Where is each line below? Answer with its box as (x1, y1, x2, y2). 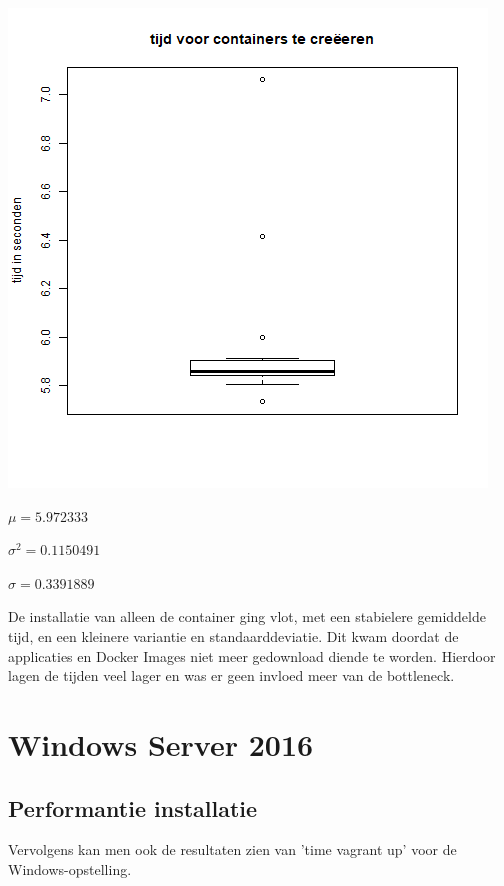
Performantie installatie (8, 792, 258, 823)
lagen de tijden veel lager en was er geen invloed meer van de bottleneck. (8, 665, 455, 686)
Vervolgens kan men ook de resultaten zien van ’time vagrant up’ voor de (8, 839, 457, 860)
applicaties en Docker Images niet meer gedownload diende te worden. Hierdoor (8, 645, 496, 666)
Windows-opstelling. (8, 858, 132, 879)
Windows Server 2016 (8, 723, 314, 764)
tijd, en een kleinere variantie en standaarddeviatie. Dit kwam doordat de (8, 625, 459, 646)
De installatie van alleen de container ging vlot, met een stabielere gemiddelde (8, 606, 486, 627)
